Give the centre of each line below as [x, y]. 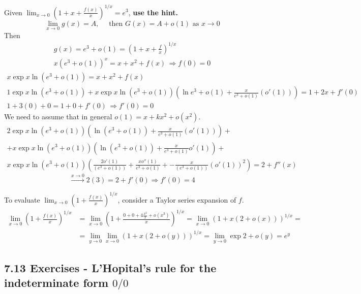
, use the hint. [153, 12]
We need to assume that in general [58, 117]
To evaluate [22, 199]
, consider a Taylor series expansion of [177, 199]
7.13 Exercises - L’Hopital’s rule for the [110, 267]
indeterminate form [56, 282]
